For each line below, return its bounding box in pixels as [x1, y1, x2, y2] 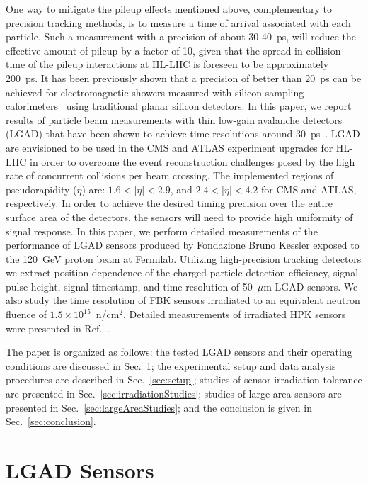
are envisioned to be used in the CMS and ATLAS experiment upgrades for [6, 140, 333, 154]
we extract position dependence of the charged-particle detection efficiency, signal [6, 265, 359, 280]
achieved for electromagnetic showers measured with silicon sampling [6, 84, 304, 99]
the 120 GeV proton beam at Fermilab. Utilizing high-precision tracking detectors [6, 251, 362, 266]
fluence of [6, 307, 47, 322]
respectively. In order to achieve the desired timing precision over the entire [6, 196, 333, 210]
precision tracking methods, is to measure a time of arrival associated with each [6, 15, 351, 30]
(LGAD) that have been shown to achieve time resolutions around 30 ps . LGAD [6, 126, 360, 141]
